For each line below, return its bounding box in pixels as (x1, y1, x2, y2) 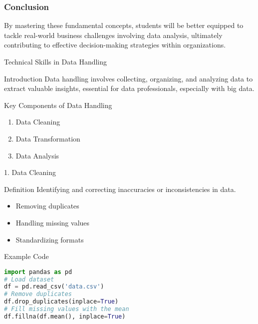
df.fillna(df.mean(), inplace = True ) (4, 312, 126, 320)
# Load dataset (4, 275, 54, 283)
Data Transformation (15, 133, 80, 143)
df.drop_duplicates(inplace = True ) (4, 298, 119, 305)
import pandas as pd (4, 268, 72, 275)
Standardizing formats (15, 234, 84, 244)
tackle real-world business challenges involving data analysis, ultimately (4, 29, 223, 40)
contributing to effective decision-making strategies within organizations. (4, 39, 226, 50)
